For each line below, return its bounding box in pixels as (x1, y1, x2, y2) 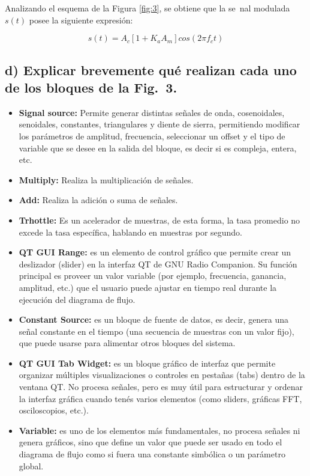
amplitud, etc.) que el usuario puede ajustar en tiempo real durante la (19, 281, 277, 293)
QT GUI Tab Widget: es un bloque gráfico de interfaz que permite (19, 356, 276, 369)
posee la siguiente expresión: (29, 13, 133, 26)
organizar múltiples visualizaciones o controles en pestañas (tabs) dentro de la (19, 368, 305, 381)
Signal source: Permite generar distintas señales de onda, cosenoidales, (19, 106, 285, 118)
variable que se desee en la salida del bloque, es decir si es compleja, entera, (19, 141, 297, 154)
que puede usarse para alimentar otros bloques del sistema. (19, 337, 236, 349)
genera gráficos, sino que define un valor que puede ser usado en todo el (19, 436, 282, 448)
